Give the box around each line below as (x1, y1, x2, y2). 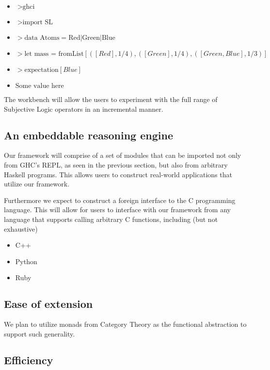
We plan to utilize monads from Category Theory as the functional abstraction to (4, 319, 247, 329)
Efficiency (4, 352, 53, 367)
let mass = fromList (24, 50, 84, 57)
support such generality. (4, 328, 75, 338)
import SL (22, 19, 53, 26)
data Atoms (24, 34, 60, 41)
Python (15, 256, 37, 266)
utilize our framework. (4, 179, 70, 189)
